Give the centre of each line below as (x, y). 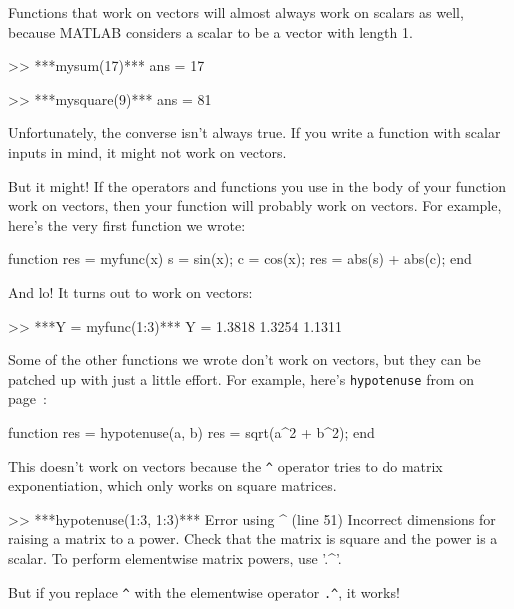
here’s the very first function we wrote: (127, 224)
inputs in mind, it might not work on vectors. (147, 151)
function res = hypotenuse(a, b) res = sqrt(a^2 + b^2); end (191, 431)
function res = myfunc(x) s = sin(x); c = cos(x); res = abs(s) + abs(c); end (240, 258)
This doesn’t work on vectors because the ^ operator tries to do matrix (225, 465)
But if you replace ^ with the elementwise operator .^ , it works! (204, 591)
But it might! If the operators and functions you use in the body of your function (257, 185)
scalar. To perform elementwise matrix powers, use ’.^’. (175, 558)
